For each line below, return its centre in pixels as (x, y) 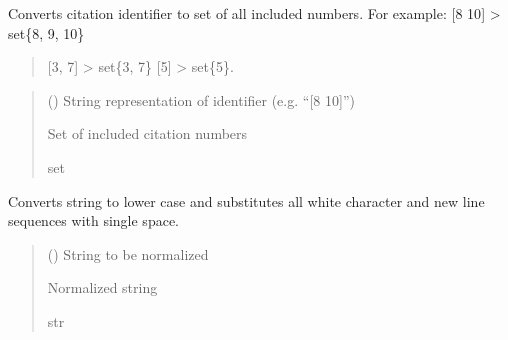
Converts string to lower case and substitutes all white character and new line (246, 200)
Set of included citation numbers (147, 133)
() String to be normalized (128, 253)
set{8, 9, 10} (46, 32)
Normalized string (102, 287)
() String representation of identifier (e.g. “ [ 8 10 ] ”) (201, 99)
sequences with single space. (93, 220)
